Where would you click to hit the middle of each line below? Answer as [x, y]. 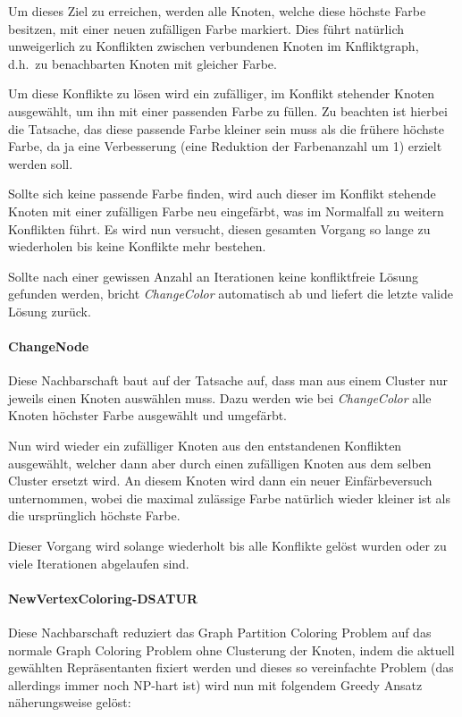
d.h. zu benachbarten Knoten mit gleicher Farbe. [143, 63]
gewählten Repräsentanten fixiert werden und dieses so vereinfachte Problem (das [231, 667]
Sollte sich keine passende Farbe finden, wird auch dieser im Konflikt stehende [222, 194]
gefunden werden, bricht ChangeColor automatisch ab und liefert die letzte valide [231, 294]
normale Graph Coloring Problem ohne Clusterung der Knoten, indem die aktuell [231, 650]
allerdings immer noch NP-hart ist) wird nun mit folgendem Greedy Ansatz [215, 684]
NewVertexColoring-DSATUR [103, 598]
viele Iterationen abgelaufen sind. [99, 563]
